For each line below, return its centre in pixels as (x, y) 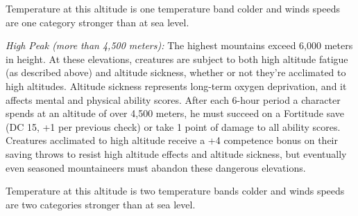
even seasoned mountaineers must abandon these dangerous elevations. (156, 167)
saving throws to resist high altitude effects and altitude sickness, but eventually (176, 153)
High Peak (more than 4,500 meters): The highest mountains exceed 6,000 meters (179, 45)
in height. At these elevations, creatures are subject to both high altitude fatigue (177, 58)
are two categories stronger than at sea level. (101, 204)
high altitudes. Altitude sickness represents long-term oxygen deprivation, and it (176, 85)
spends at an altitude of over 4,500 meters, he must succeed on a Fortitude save (175, 113)
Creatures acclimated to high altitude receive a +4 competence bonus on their (172, 140)
